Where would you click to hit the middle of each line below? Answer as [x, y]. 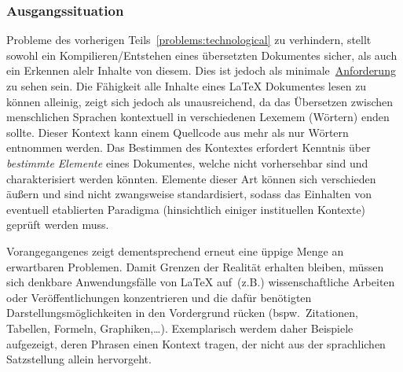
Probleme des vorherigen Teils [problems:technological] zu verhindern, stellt [189, 40]
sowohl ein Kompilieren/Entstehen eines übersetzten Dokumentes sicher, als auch [202, 55]
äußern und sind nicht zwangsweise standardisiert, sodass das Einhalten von [189, 194]
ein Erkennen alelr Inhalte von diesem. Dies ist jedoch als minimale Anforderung [201, 70]
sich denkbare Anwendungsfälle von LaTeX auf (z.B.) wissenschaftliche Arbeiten [201, 282]
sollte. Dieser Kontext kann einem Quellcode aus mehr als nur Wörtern [178, 132]
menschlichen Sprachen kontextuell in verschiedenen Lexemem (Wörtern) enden [198, 117]
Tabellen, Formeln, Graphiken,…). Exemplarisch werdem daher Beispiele [180, 328]
